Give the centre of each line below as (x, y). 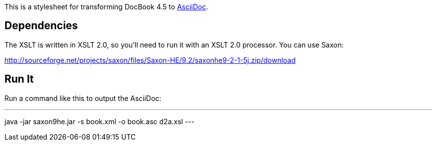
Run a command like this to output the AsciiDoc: (83, 98)
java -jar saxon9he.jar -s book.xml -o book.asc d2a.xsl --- (100, 121)
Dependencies (41, 26)
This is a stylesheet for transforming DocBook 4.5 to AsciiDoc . (106, 7)
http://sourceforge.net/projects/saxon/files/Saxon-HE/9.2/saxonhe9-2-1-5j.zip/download (150, 60)
